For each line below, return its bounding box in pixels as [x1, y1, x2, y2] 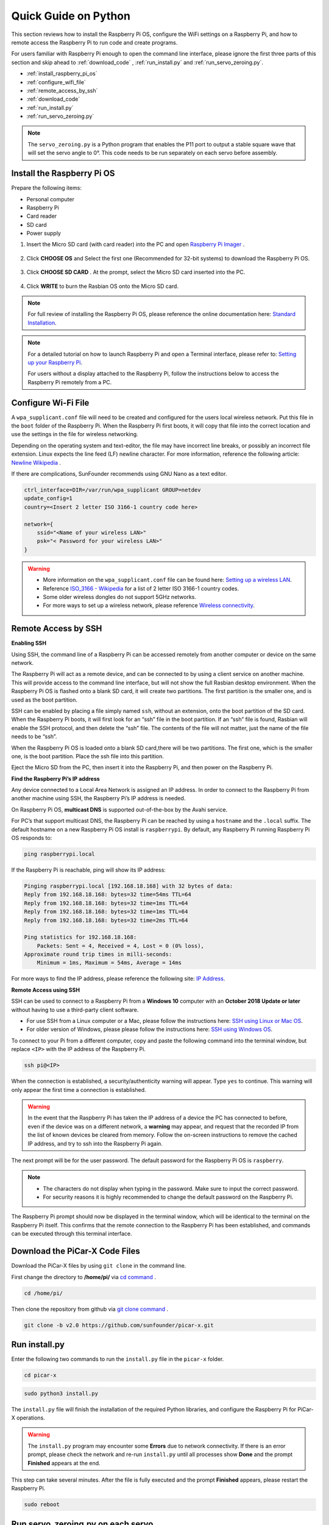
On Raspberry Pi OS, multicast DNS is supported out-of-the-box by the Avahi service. [11, 806, 228, 813]
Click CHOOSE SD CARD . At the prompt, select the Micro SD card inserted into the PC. [26, 268, 246, 276]
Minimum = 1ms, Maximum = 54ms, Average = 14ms [37, 960, 182, 966]
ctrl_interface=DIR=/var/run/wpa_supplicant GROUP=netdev [24, 487, 201, 493]
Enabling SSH [11, 639, 47, 647]
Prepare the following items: [11, 184, 82, 192]
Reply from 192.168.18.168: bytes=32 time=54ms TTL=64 [24, 891, 191, 898]
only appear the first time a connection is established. [11, 1086, 146, 1093]
